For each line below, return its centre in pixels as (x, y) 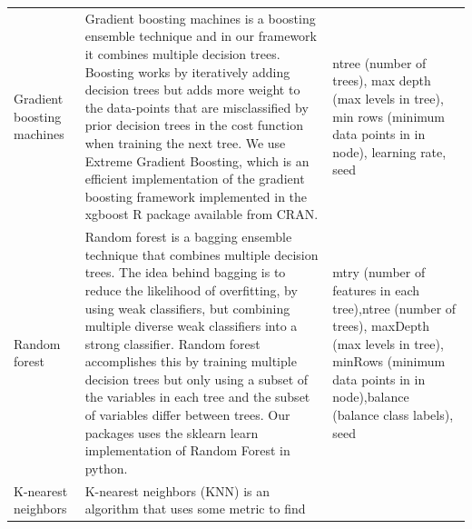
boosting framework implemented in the (196, 196)
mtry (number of (379, 272)
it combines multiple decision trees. (182, 53)
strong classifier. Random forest (172, 343)
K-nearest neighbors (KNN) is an (177, 490)
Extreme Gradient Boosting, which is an (197, 160)
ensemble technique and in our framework (201, 36)
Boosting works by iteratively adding (187, 71)
